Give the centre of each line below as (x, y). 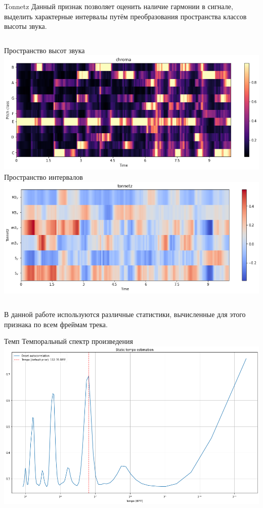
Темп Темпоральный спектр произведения (69, 341)
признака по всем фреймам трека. (56, 324)
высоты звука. (26, 26)
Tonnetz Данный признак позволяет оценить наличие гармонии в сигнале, (119, 6)
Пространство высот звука (45, 50)
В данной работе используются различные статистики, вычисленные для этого (125, 314)
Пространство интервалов (43, 177)
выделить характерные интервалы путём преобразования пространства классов (125, 16)
